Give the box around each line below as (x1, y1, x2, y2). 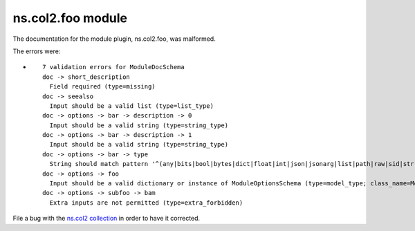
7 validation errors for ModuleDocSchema (42, 63, 185, 71)
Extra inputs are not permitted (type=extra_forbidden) (49, 198, 243, 207)
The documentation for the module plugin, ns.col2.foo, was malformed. (12, 35, 216, 43)
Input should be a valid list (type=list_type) (49, 102, 214, 110)
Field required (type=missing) (49, 83, 156, 91)
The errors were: (12, 47, 61, 55)
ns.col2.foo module (12, 10, 128, 26)
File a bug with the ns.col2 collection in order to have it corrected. (12, 214, 201, 223)
